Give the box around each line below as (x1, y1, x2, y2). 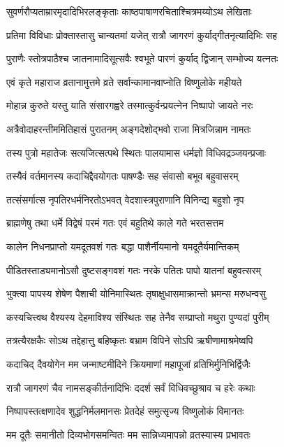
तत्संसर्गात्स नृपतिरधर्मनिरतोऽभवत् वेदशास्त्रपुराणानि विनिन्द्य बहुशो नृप (6, 192, 244, 206)
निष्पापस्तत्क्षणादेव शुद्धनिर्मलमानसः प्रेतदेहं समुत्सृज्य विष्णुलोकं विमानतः (6, 404, 244, 418)
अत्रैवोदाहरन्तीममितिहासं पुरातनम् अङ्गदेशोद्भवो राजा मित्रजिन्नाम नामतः (6, 121, 251, 136)
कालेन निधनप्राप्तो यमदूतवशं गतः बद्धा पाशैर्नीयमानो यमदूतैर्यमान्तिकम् (6, 239, 239, 253)
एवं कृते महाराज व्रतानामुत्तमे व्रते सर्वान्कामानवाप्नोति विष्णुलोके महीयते (6, 74, 242, 89)
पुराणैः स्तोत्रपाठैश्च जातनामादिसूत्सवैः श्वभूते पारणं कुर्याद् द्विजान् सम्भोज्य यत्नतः (6, 51, 278, 66)
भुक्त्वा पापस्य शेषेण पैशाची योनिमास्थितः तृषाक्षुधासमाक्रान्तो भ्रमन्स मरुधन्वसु (6, 286, 266, 301)
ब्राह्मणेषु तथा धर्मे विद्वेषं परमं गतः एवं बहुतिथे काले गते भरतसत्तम (6, 215, 224, 230)
